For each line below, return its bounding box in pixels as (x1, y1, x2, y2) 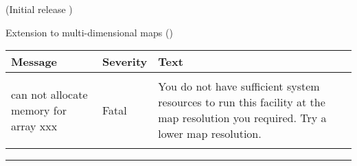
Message (11, 54, 58, 70)
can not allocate (11, 86, 88, 102)
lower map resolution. (158, 126, 262, 142)
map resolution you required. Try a (158, 110, 327, 126)
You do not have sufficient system (158, 78, 320, 95)
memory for (11, 102, 67, 118)
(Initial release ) (5, 2, 73, 16)
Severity (102, 54, 148, 70)
